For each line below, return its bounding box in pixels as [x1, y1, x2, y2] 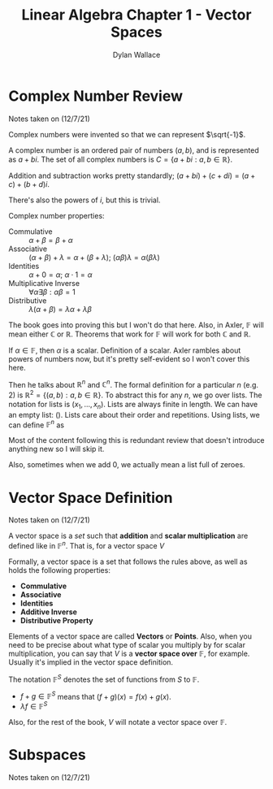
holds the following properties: [8, 566, 111, 575]
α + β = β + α [28, 235, 73, 245]
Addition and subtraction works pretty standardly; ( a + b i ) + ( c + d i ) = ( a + [8, 171, 256, 180]
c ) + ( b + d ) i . [8, 179, 50, 189]
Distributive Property [19, 616, 93, 626]
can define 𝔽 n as [8, 418, 65, 430]
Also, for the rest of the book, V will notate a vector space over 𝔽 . [8, 717, 227, 727]
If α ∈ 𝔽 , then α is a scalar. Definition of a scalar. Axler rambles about [8, 345, 241, 355]
